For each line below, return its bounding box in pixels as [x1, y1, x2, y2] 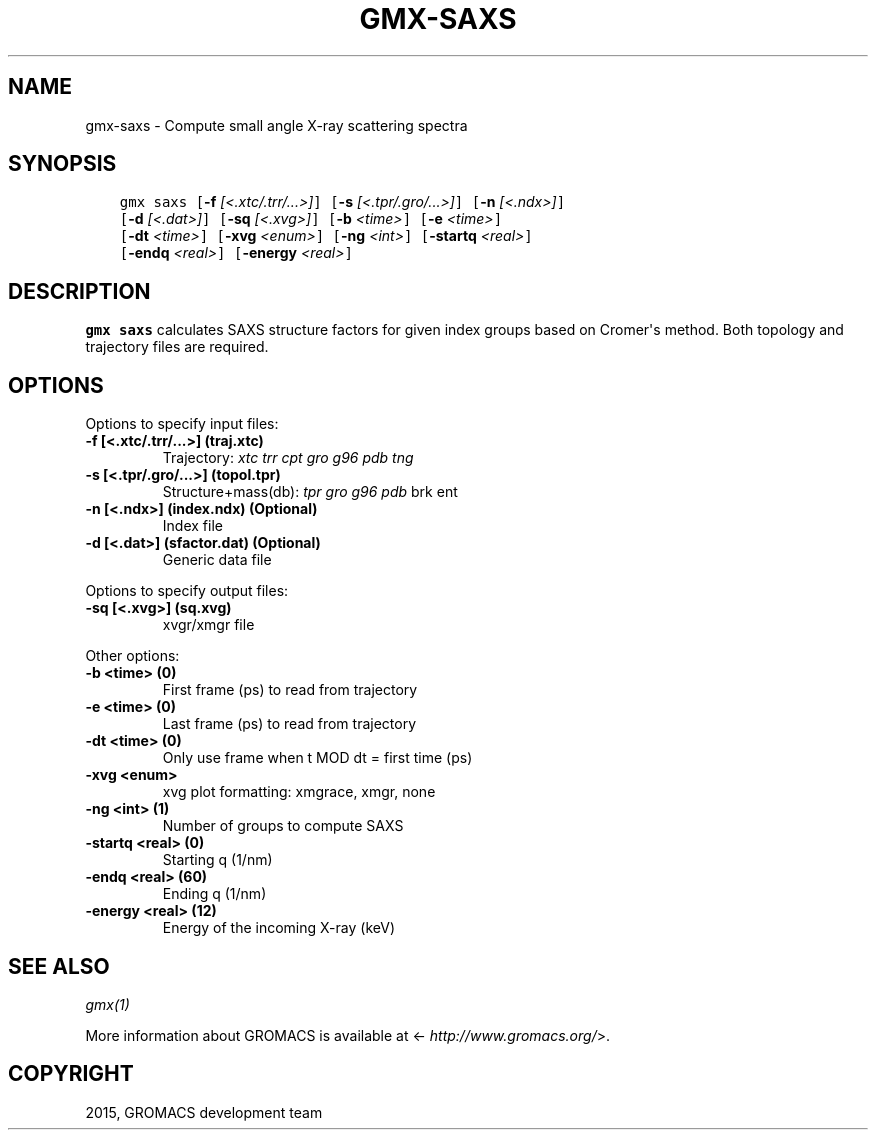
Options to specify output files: [85, 582, 289, 600]
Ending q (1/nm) [162, 885, 267, 903]
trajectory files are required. [85, 338, 269, 356]
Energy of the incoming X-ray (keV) [162, 919, 395, 937]
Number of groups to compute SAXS [162, 817, 404, 835]
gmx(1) [85, 995, 130, 1013]
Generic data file [162, 551, 272, 569]
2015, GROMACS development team [85, 1103, 323, 1121]
